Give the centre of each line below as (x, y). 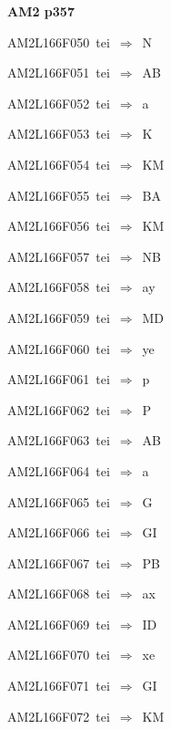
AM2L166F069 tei (59, 624)
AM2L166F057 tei (59, 256)
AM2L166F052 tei (59, 103)
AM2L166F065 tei (59, 501)
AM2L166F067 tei (59, 562)
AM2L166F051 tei (59, 73)
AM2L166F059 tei (59, 317)
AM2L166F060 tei (59, 348)
